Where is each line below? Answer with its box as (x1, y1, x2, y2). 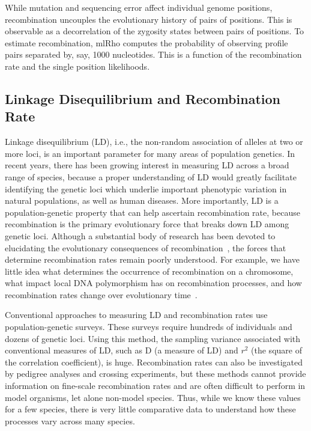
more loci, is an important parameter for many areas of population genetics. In (5, 147, 295, 159)
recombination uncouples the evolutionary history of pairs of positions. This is (5, 13, 292, 25)
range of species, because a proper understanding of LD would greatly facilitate (5, 170, 297, 183)
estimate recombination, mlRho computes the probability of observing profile (5, 36, 288, 49)
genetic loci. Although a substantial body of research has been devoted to (5, 229, 276, 242)
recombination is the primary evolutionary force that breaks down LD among (5, 218, 289, 230)
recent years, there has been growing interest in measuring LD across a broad (5, 159, 289, 171)
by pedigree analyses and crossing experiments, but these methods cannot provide (5, 367, 306, 380)
